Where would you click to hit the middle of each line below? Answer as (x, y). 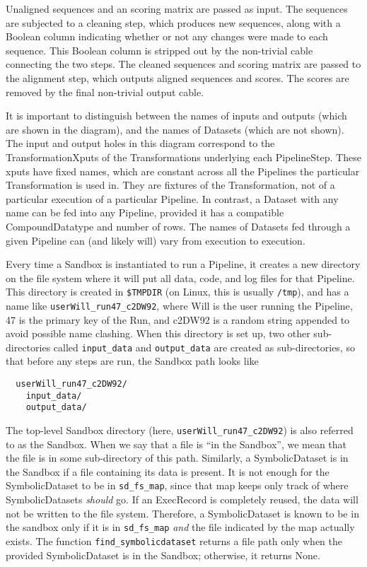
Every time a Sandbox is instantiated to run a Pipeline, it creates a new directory (183, 264)
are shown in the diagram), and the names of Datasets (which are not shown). (175, 129)
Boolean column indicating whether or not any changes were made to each (167, 36)
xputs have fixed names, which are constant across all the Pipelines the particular (183, 171)
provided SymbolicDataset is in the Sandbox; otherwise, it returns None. (163, 555)
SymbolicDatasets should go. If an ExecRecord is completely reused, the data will (182, 499)
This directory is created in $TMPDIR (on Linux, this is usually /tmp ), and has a (177, 292)
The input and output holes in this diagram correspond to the (140, 143)
